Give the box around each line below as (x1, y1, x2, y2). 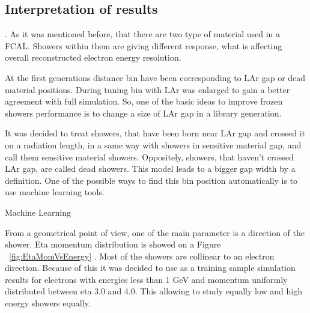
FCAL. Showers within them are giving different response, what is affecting (5, 39, 282, 52)
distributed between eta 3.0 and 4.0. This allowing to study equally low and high (5, 285, 302, 297)
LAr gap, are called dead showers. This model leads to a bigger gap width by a (5, 162, 296, 175)
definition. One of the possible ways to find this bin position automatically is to (5, 174, 298, 186)
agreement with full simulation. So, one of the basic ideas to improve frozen (5, 95, 283, 108)
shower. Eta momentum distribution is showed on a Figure (5, 238, 221, 251)
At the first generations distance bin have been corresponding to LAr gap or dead (5, 71, 306, 84)
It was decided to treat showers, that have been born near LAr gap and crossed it (5, 127, 306, 139)
